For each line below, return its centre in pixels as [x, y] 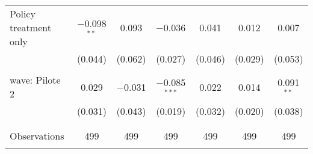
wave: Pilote [35, 80]
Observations [37, 136]
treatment [30, 27]
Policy [23, 14]
